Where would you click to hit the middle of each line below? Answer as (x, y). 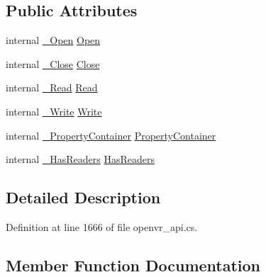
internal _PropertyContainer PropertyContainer (111, 135)
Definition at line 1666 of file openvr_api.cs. (102, 226)
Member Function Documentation (133, 265)
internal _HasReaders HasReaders (81, 159)
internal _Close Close (53, 63)
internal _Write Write (54, 111)
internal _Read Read (52, 87)
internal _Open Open (53, 40)
